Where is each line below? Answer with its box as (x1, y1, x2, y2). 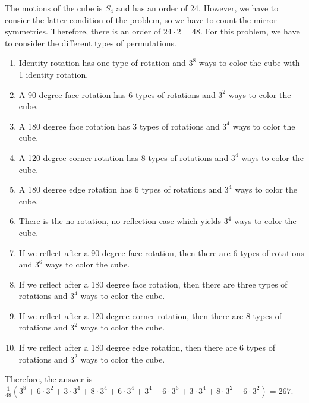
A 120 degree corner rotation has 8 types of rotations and (18, 151, 229, 163)
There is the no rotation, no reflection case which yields (18, 215, 222, 227)
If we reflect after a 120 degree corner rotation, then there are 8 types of (18, 309, 282, 322)
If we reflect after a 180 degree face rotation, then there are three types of (18, 278, 288, 290)
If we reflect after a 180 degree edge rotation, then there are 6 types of (18, 341, 275, 354)
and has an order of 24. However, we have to (116, 2, 279, 14)
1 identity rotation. (18, 68, 89, 80)
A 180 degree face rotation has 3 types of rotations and (18, 119, 220, 132)
